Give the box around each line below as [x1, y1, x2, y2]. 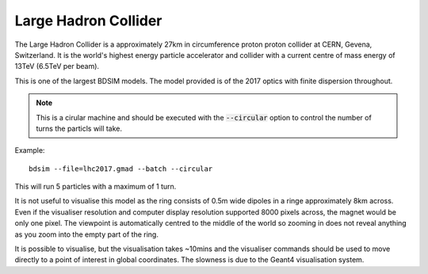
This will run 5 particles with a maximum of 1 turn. [14, 182, 177, 192]
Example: [14, 146, 45, 155]
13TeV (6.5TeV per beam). [14, 62, 99, 71]
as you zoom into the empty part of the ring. [14, 230, 159, 239]
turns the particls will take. [36, 124, 123, 133]
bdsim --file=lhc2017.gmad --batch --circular [29, 164, 213, 173]
